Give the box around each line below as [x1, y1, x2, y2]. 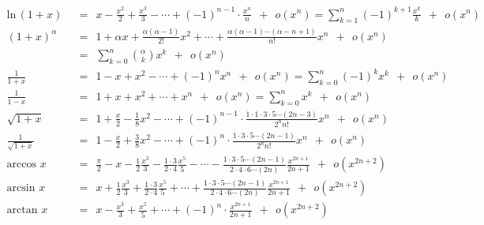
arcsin [6, 182, 36, 194]
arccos [6, 159, 37, 171]
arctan [6, 204, 38, 216]
